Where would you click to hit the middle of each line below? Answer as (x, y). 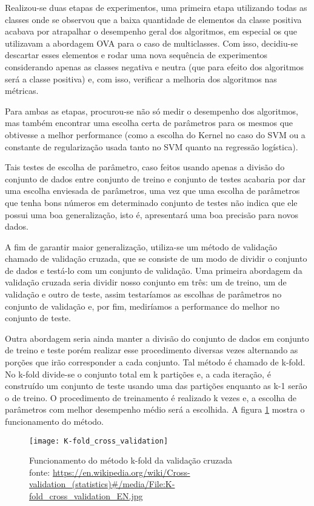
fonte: (40, 472)
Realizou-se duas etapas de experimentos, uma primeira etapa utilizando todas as (156, 7)
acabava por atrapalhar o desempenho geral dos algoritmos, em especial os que (151, 31)
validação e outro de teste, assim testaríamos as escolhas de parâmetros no (143, 294)
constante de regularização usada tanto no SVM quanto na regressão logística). (152, 146)
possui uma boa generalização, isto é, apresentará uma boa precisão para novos (152, 214)
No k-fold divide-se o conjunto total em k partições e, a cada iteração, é (138, 374)
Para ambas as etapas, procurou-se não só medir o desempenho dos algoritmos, (152, 111)
